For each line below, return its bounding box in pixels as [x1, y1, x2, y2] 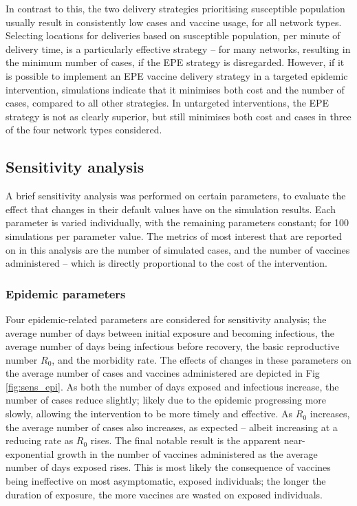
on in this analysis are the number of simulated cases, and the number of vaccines [6, 242, 350, 256]
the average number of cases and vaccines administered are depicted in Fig [6, 366, 320, 380]
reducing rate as [6, 433, 74, 448]
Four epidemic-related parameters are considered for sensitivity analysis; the [6, 311, 327, 326]
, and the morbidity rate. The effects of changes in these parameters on [52, 352, 351, 366]
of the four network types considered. [6, 122, 162, 137]
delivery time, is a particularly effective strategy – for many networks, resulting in [6, 41, 351, 56]
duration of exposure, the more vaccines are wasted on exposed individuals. [6, 487, 323, 501]
